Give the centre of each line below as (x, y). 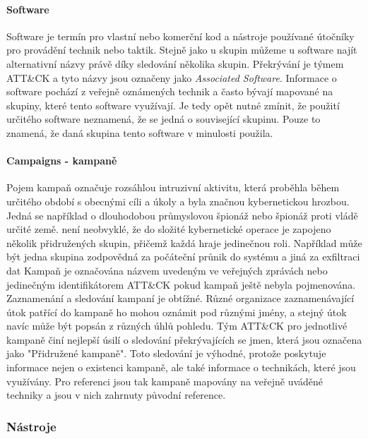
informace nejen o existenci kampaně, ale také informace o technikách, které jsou (181, 367)
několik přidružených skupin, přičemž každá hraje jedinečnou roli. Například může (184, 242)
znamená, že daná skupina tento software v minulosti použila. (140, 132)
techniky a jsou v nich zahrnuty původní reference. (116, 395)
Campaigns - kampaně (62, 161)
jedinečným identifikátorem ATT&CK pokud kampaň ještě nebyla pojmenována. (181, 284)
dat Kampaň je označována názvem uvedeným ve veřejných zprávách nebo (167, 270)
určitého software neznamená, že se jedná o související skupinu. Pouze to (164, 119)
